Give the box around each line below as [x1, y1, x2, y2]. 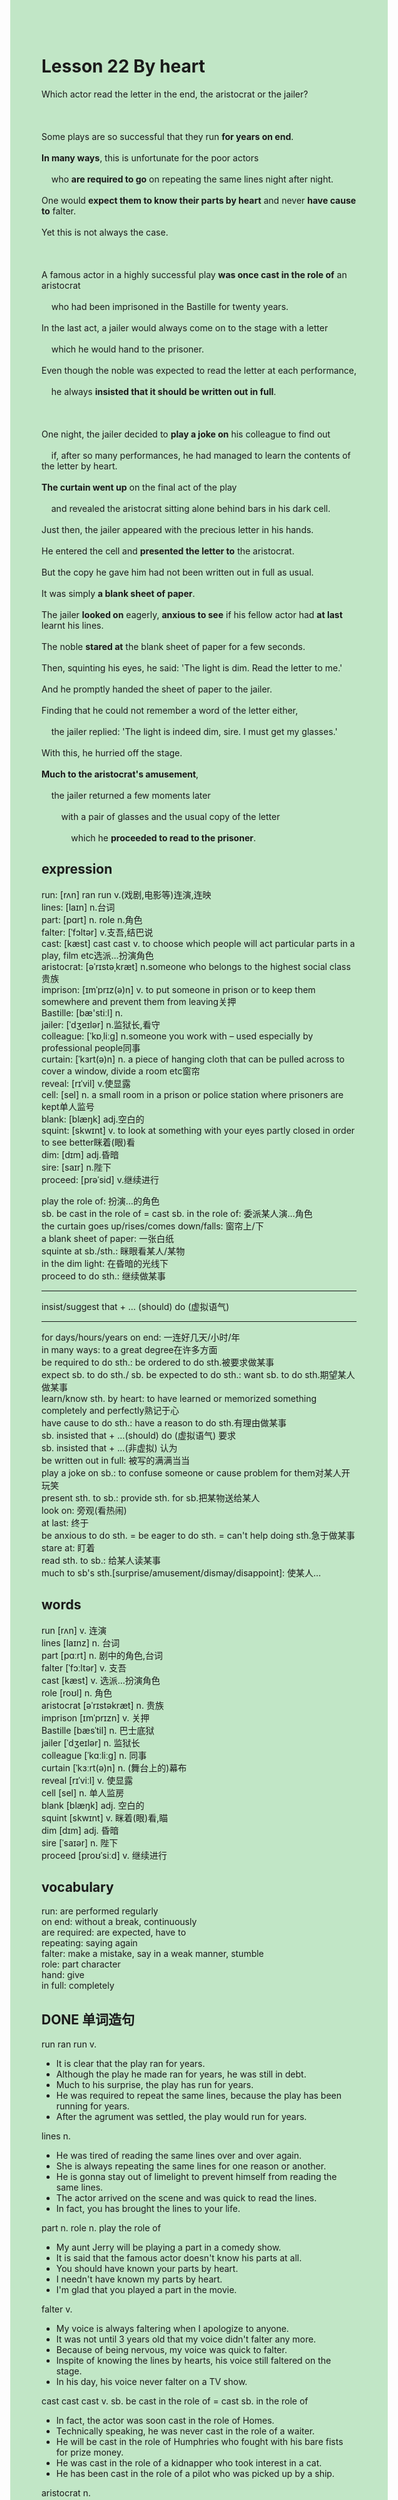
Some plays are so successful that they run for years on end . [41, 130, 294, 142]
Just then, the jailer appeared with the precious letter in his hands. [41, 523, 314, 535]
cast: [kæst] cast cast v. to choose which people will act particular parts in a [41, 937, 356, 949]
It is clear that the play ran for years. [55, 2058, 206, 2070]
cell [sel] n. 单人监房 [41, 1786, 125, 1799]
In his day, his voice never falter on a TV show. [55, 2376, 248, 2388]
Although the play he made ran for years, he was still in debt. [55, 2068, 307, 2080]
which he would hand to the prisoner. [50, 343, 204, 355]
